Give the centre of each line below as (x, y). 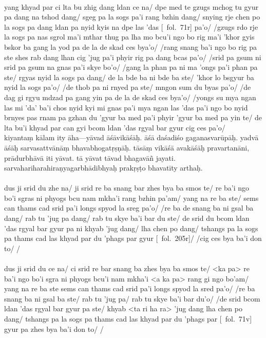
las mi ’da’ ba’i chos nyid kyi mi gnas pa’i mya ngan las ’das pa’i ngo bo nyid (126, 107)
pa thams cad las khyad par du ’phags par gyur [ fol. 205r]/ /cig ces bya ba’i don (133, 238)
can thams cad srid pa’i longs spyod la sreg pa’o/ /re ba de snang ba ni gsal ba (129, 208)
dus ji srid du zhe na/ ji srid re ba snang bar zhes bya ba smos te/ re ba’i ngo (127, 188)
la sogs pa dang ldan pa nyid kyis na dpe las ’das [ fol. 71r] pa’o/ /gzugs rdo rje (131, 26)
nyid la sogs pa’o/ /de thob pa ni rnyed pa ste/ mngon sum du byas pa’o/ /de (128, 87)
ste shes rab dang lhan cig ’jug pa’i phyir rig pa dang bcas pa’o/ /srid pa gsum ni (133, 57)
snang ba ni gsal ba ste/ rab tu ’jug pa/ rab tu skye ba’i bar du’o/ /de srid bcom (132, 298)
